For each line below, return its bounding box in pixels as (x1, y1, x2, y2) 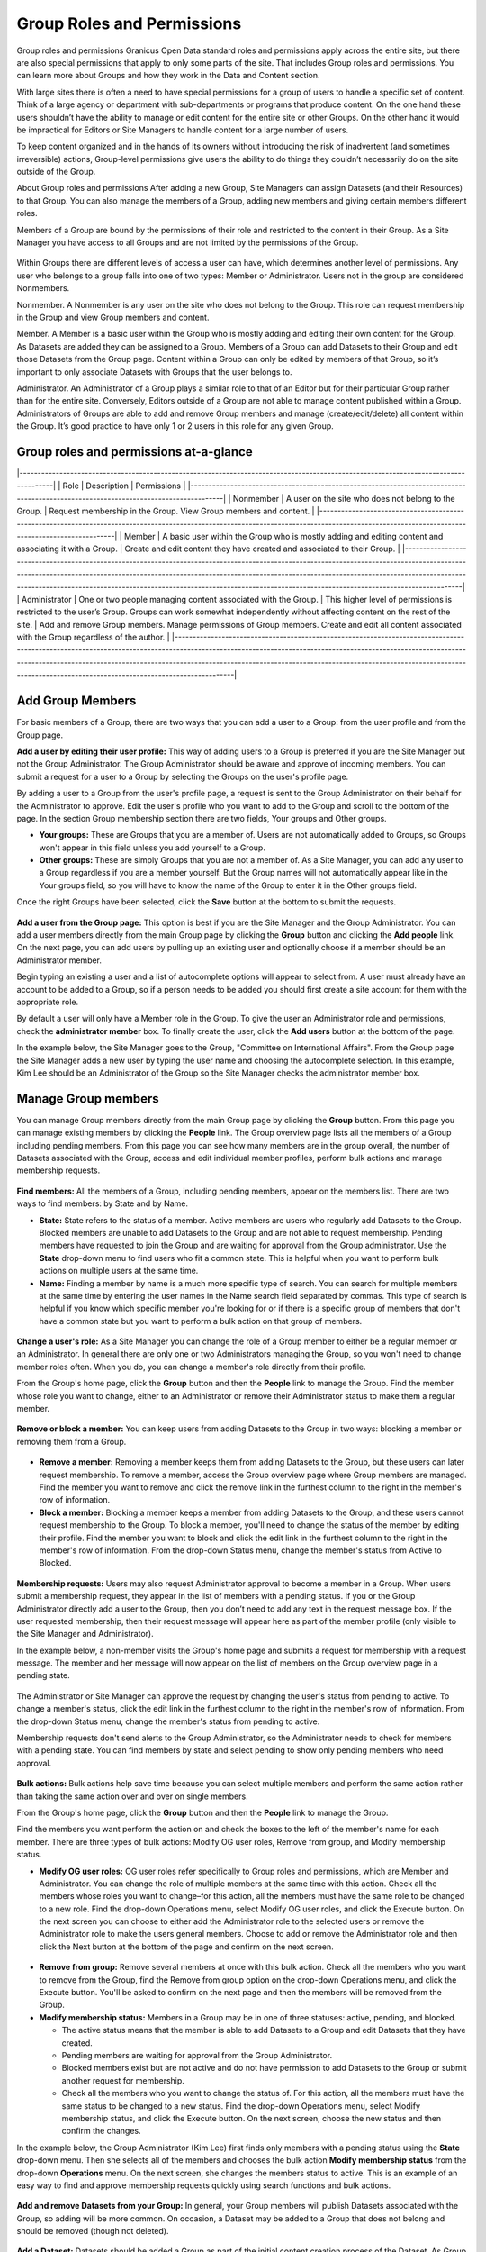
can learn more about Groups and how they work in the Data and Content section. (16, 70, 320, 81)
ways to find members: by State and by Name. (16, 1198, 189, 1209)
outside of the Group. (16, 167, 96, 177)
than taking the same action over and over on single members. (16, 1791, 248, 1802)
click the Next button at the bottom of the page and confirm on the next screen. (39, 1941, 335, 1952)
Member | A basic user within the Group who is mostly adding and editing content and (124, 531, 444, 541)
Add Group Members (16, 694, 137, 709)
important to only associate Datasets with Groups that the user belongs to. (16, 366, 292, 377)
